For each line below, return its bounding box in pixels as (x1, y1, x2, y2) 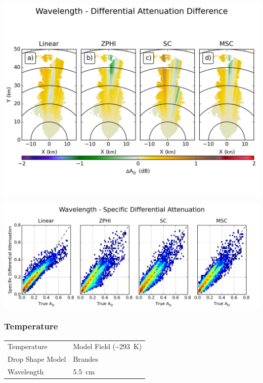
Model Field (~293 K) (73, 341, 142, 352)
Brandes (73, 354, 99, 364)
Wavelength (8, 366, 44, 377)
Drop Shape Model (8, 354, 66, 364)
